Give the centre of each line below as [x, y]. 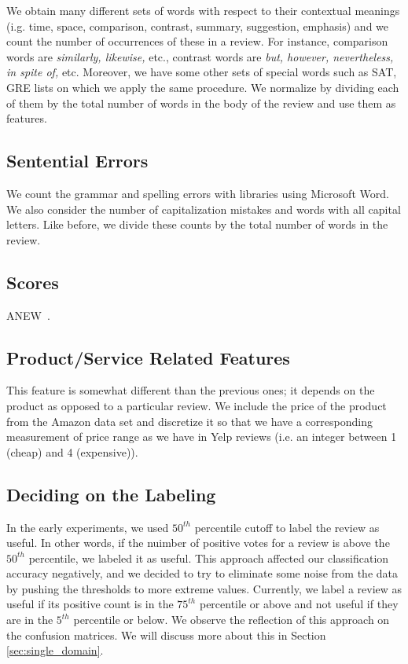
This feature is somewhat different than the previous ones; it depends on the [191, 390]
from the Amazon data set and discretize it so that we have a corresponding [189, 421]
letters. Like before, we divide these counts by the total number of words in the [197, 224]
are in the [30, 620]
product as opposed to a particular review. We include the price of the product [197, 405]
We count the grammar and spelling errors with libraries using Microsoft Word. [198, 193]
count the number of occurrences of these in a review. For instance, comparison [197, 41]
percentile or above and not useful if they [299, 604]
